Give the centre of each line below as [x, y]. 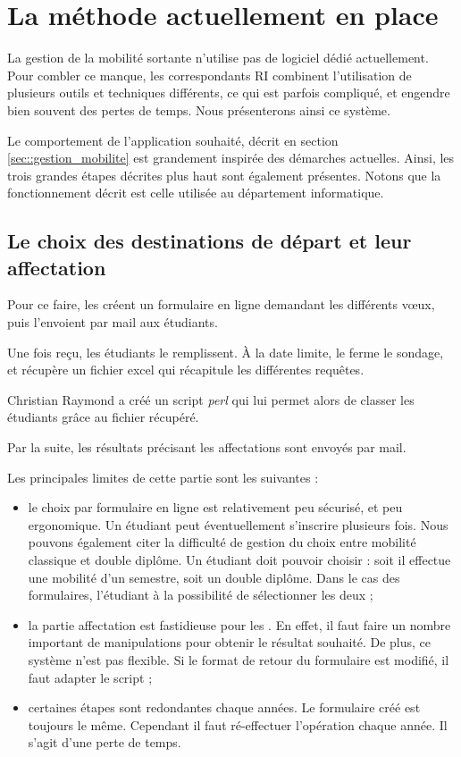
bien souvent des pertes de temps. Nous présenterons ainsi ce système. [199, 109]
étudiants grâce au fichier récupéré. [103, 417]
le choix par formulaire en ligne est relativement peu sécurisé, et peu [215, 507]
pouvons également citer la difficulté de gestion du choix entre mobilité [222, 542]
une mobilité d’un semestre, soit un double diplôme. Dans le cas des [214, 577]
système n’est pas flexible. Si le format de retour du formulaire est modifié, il [239, 659]
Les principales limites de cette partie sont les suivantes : [163, 477]
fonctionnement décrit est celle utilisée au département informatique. [196, 193]
